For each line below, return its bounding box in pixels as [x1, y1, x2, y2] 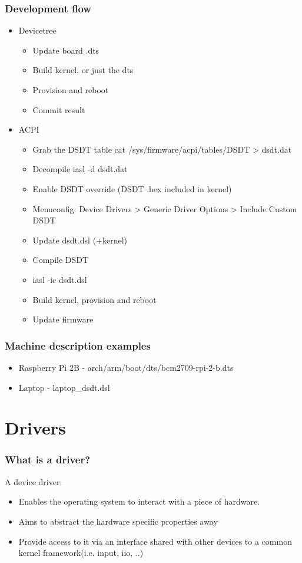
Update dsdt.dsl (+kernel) [32, 233, 128, 246]
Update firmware [32, 313, 94, 325]
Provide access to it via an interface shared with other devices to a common [18, 535, 292, 547]
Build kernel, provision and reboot [32, 293, 157, 305]
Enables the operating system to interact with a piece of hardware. [18, 495, 260, 508]
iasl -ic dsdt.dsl [32, 273, 87, 285]
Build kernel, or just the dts [32, 64, 134, 76]
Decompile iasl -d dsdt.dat [32, 163, 128, 175]
